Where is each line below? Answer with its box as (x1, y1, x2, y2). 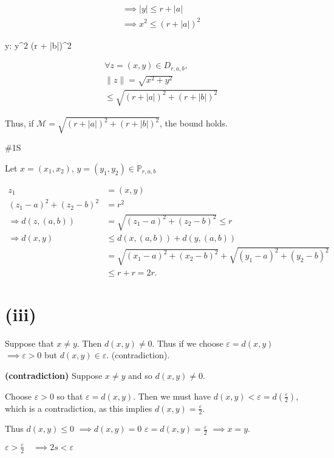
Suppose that (5, 336, 54, 349)
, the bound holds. (160, 117, 228, 130)
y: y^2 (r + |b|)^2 (5, 38, 72, 51)
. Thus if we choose (152, 336, 223, 349)
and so (128, 369, 152, 382)
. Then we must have (133, 389, 211, 402)
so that (56, 389, 83, 402)
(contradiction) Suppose (5, 369, 103, 382)
